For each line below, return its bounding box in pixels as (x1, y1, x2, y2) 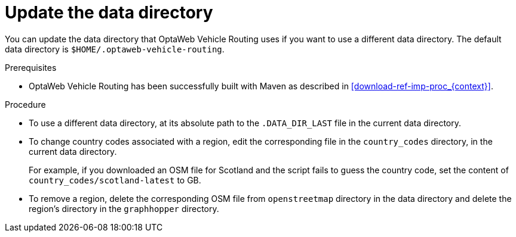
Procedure (5, 99, 46, 110)
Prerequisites (5, 62, 57, 73)
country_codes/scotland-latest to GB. (29, 174, 201, 185)
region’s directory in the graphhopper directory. (29, 203, 219, 214)
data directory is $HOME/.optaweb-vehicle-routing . (5, 43, 225, 54)
